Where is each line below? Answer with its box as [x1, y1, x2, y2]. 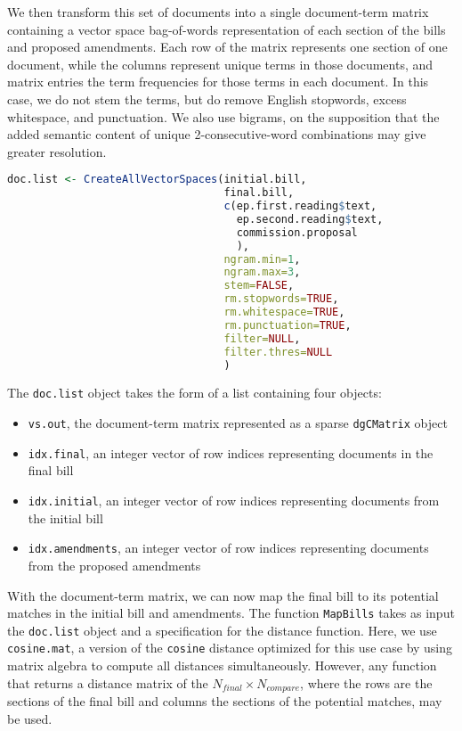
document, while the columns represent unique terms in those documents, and [7, 54, 434, 73]
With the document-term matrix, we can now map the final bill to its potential [7, 586, 439, 604]
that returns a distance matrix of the [7, 673, 208, 692]
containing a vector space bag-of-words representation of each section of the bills [7, 20, 446, 38]
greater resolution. [7, 142, 107, 160]
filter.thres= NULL [223, 345, 333, 358]
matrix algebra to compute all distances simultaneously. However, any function [7, 656, 437, 675]
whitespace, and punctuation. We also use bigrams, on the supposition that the [7, 107, 440, 126]
